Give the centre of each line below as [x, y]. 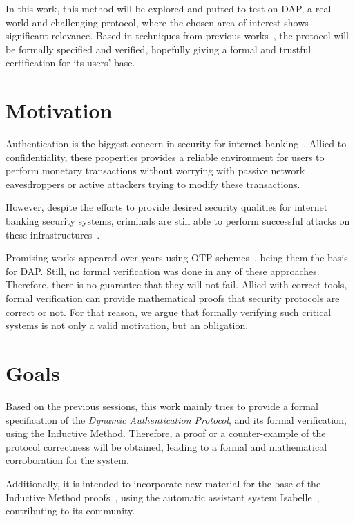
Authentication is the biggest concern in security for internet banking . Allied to [176, 143]
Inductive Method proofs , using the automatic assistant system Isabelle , [163, 497]
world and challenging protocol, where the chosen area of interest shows [157, 22]
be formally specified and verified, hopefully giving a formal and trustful [159, 49]
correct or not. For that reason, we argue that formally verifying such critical [169, 311]
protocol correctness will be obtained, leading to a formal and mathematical [166, 446]
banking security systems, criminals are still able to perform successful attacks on [178, 221]
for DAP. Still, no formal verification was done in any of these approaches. [163, 271]
